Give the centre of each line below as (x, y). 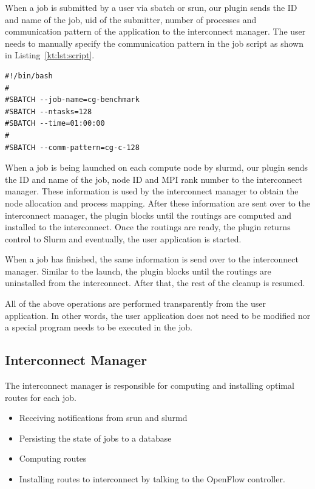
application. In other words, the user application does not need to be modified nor (158, 315)
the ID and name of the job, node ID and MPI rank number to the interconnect (154, 179)
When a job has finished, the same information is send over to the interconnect (152, 259)
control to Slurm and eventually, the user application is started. (123, 238)
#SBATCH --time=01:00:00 (55, 124)
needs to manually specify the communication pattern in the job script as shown (154, 43)
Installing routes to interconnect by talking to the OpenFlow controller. (152, 479)
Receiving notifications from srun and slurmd (103, 418)
